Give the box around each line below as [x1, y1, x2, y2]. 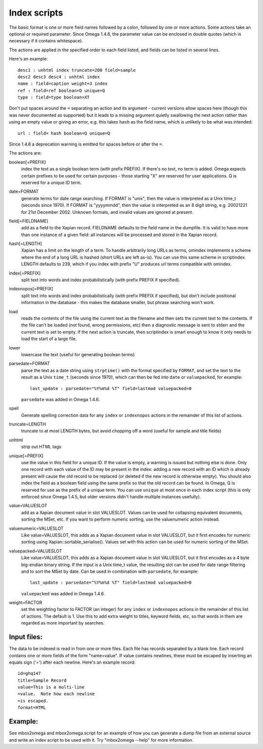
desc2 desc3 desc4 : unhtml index [18, 74, 100, 80]
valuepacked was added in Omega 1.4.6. [21, 590, 105, 596]
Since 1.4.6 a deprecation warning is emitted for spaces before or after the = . [9, 142, 163, 147]
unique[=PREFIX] [9, 453, 44, 459]
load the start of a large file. [21, 336, 77, 342]
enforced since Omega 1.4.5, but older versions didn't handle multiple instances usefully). [21, 493, 201, 500]
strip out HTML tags [21, 444, 61, 450]
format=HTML [18, 705, 46, 710]
